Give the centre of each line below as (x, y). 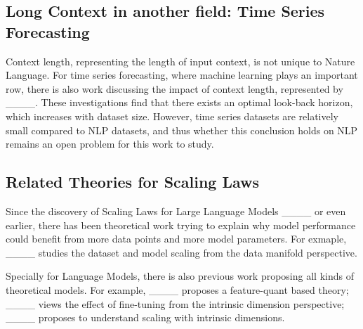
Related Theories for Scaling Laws (133, 182)
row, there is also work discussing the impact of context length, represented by (174, 88)
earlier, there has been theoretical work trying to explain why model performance (181, 225)
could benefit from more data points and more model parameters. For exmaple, (176, 239)
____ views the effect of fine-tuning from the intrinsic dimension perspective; (175, 303)
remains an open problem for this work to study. (110, 144)
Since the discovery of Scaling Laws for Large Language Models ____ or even (176, 211)
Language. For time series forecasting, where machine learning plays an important (182, 75)
